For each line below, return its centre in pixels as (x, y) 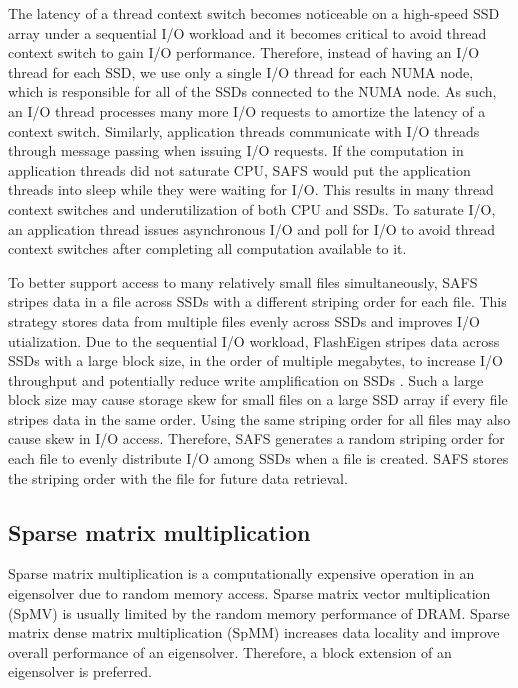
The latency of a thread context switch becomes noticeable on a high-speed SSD (254, 13)
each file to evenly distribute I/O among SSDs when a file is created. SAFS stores (258, 458)
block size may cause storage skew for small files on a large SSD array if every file (258, 399)
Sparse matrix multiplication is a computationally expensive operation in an (241, 573)
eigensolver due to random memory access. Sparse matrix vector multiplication (249, 593)
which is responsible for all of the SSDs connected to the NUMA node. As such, (252, 91)
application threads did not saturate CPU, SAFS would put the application (239, 169)
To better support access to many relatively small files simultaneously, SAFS (243, 281)
